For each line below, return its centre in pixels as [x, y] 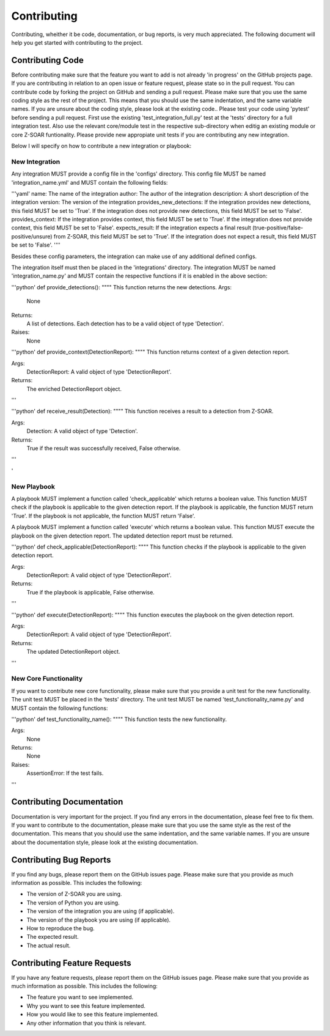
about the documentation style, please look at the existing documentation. [105, 842]
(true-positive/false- [278, 228]
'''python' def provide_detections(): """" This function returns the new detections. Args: [122, 287]
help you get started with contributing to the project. [77, 42]
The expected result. [53, 937]
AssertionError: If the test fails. [65, 773]
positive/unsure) [32, 236]
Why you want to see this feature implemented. [86, 1005]
